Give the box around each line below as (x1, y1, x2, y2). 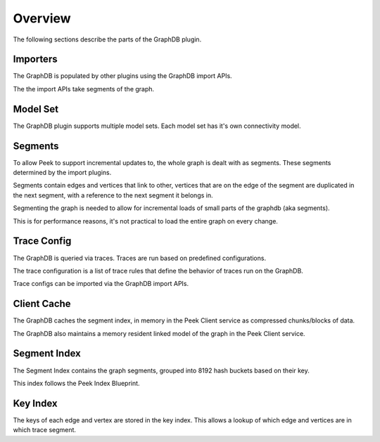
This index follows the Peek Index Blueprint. (13, 379, 140, 387)
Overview (13, 11, 71, 26)
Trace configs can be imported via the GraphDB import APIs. (13, 280, 189, 288)
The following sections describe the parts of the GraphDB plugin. (13, 35, 202, 44)
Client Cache (13, 298, 71, 310)
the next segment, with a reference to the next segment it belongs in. (13, 190, 213, 200)
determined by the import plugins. (13, 169, 112, 177)
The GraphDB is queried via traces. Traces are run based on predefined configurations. (13, 254, 267, 262)
